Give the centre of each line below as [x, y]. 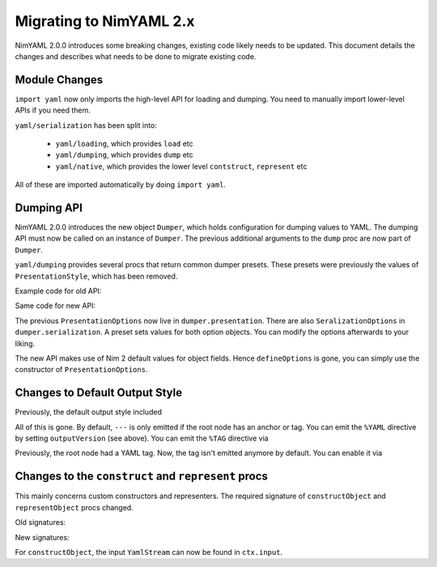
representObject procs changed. [74, 507]
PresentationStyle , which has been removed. [96, 276]
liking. [25, 343]
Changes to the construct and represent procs [142, 477]
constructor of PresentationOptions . [81, 369]
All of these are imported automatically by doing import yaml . [121, 185]
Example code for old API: [58, 291]
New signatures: [42, 537]
